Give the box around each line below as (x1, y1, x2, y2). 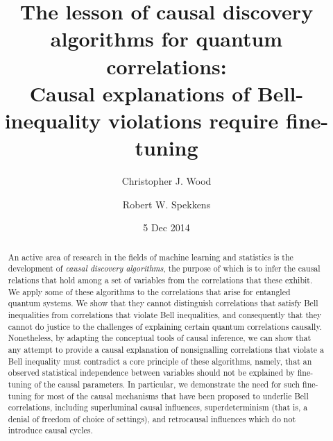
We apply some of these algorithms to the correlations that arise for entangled (8, 285, 291, 297)
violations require (108, 106, 279, 134)
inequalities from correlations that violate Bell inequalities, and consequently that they (8, 308, 322, 320)
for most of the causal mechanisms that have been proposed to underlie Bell (34, 390, 309, 401)
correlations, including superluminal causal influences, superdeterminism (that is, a (8, 401, 308, 413)
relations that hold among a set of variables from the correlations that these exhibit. (8, 274, 313, 285)
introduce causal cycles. (8, 424, 93, 436)
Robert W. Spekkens (122, 197, 211, 211)
